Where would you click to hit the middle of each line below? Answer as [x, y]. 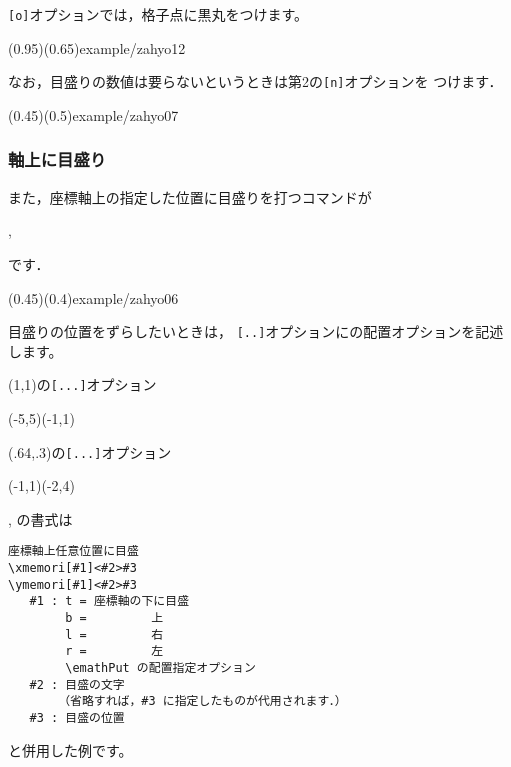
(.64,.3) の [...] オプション [90, 451]
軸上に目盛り [57, 159]
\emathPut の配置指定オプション [160, 668]
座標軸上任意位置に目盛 [73, 551]
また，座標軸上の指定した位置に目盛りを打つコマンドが [190, 196]
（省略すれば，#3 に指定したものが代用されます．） [202, 701]
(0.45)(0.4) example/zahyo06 [93, 297]
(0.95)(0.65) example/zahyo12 [97, 47]
